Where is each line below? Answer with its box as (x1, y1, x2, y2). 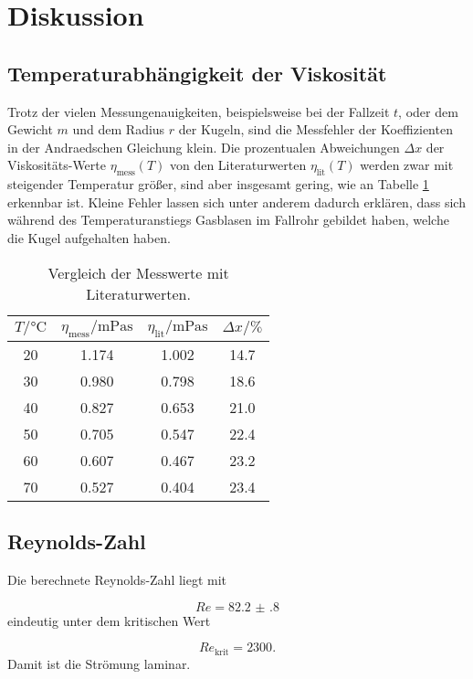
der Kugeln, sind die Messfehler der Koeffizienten (178, 120, 453, 139)
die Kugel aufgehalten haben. (7, 228, 171, 247)
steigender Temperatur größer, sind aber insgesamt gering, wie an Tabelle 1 (7, 175, 429, 194)
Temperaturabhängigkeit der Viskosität (7, 58, 387, 87)
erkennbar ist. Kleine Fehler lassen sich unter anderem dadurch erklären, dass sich (7, 192, 466, 211)
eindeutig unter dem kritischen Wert (7, 610, 211, 630)
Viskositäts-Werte (7, 155, 106, 175)
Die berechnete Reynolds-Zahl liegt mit (7, 569, 227, 589)
